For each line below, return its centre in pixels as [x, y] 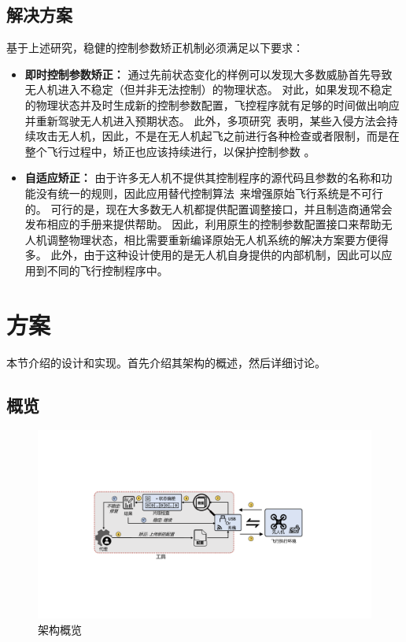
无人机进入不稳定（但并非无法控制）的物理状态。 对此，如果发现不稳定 [209, 89]
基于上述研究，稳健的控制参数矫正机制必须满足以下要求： [155, 48]
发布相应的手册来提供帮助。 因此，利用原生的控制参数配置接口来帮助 [203, 224]
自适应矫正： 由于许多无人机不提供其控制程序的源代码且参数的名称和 [203, 178]
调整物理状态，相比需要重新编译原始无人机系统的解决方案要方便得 [218, 239]
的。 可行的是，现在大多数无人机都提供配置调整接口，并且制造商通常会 [209, 208]
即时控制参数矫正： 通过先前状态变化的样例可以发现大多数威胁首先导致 [209, 74]
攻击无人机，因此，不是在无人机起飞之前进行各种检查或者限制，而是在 [218, 136]
